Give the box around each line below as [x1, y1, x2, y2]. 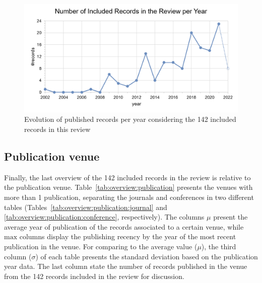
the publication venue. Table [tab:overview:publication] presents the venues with [4, 182, 253, 192]
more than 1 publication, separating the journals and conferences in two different [4, 192, 254, 202]
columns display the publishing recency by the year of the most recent [19, 231, 236, 242]
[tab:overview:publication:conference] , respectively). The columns [4, 211, 205, 222]
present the [213, 211, 248, 222]
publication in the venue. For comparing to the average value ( [4, 241, 198, 252]
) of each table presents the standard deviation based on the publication [35, 251, 258, 261]
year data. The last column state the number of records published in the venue [4, 261, 247, 271]
